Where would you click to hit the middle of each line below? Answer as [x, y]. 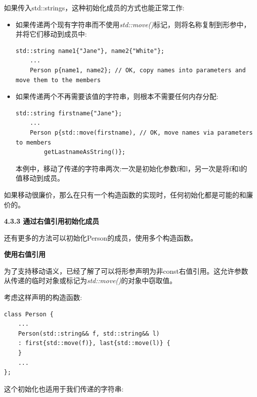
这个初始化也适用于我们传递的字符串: [64, 388]
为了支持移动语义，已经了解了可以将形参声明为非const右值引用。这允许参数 [126, 271]
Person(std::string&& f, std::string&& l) [89, 333]
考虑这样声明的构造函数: [43, 297]
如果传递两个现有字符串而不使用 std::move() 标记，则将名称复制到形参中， [133, 24]
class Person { [29, 314]
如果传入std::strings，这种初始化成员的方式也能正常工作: [94, 7]
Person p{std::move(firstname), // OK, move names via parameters [141, 132]
